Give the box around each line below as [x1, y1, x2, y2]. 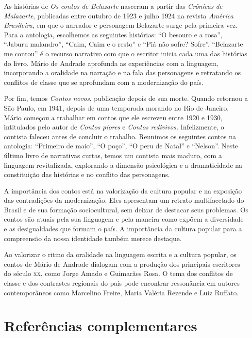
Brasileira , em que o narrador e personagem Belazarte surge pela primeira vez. [4, 20, 238, 30]
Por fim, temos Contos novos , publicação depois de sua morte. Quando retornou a [4, 93, 248, 103]
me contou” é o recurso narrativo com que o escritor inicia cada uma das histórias [4, 48, 248, 58]
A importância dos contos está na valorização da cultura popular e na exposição [4, 185, 242, 195]
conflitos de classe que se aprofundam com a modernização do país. [4, 77, 203, 87]
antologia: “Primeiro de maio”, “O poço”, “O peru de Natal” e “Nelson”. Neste [4, 141, 238, 151]
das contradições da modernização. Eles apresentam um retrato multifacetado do [4, 195, 244, 205]
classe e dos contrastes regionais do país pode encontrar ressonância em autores [4, 278, 240, 288]
